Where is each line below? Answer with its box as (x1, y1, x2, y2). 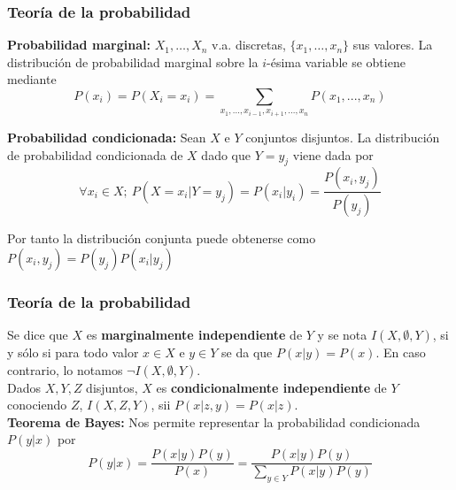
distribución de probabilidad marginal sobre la (7, 52, 259, 71)
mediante (7, 70, 57, 88)
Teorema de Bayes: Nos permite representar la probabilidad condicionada (7, 412, 421, 431)
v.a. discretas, (212, 35, 286, 54)
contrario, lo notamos (7, 360, 123, 379)
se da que (221, 343, 273, 362)
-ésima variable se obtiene (267, 52, 406, 71)
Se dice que (7, 325, 68, 344)
